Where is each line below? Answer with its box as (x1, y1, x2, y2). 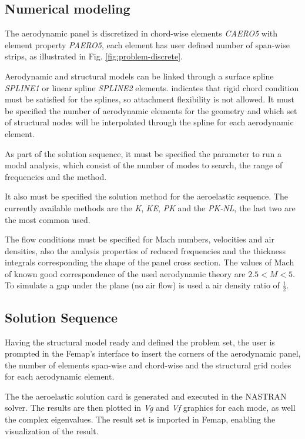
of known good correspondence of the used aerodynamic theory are (5, 267, 246, 280)
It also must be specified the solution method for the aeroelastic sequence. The (5, 190, 288, 202)
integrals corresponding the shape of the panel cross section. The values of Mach (5, 256, 294, 268)
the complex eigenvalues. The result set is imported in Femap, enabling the (5, 413, 276, 425)
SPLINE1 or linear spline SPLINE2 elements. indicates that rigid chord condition (5, 81, 299, 94)
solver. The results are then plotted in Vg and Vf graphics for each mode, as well (5, 401, 296, 414)
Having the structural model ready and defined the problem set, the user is (5, 335, 275, 348)
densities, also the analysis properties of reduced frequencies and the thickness (5, 244, 286, 257)
